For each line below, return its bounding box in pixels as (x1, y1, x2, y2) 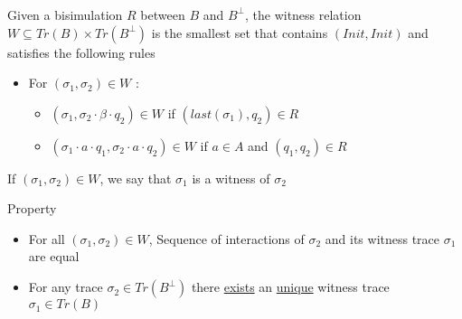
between (140, 5, 185, 23)
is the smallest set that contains (151, 23, 328, 42)
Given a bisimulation (7, 5, 123, 23)
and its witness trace (325, 229, 440, 248)
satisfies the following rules (7, 42, 156, 61)
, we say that (99, 168, 172, 187)
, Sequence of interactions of (148, 229, 305, 248)
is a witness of (192, 168, 270, 187)
